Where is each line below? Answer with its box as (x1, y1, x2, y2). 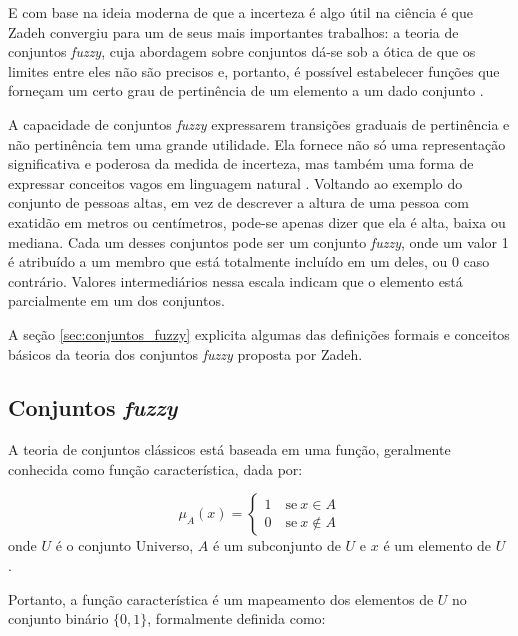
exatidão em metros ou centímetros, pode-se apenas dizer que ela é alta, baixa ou (8, 211, 506, 232)
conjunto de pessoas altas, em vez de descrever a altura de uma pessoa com (8, 192, 470, 213)
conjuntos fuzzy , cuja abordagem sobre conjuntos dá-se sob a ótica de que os (8, 41, 476, 62)
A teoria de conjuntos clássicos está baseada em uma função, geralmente (8, 439, 451, 460)
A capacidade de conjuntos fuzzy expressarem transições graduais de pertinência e (8, 113, 510, 134)
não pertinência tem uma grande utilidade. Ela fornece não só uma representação (8, 133, 506, 154)
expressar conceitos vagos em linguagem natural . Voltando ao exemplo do (8, 172, 463, 193)
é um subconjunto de (212, 535, 341, 556)
